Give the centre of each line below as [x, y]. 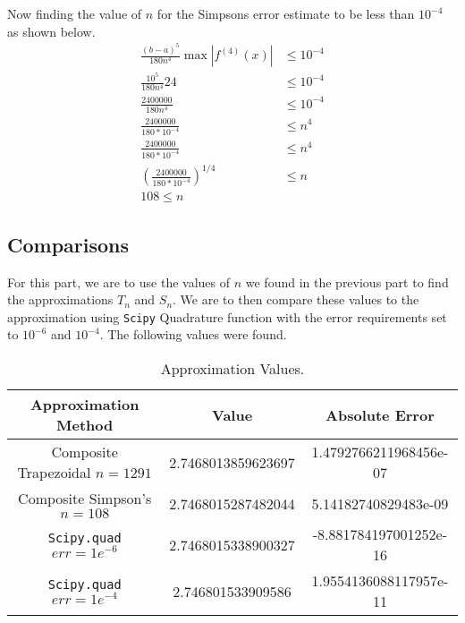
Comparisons [68, 244]
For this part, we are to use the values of [119, 282]
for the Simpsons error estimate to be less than [286, 13]
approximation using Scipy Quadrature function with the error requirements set [227, 316]
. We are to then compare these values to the [296, 299]
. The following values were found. [193, 334]
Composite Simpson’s [85, 499]
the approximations [60, 299]
